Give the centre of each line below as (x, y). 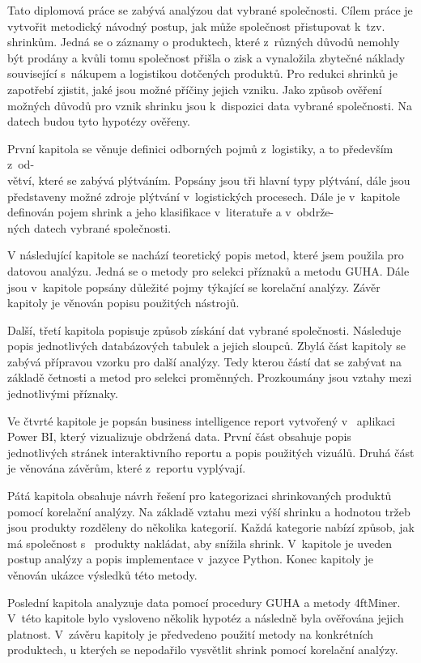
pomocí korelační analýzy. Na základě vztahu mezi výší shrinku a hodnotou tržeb (209, 511)
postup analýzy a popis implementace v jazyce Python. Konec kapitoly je (190, 559)
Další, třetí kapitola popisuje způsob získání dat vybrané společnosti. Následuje (204, 329)
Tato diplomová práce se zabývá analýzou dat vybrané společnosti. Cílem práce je (210, 10)
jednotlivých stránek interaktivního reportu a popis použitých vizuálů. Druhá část (211, 452)
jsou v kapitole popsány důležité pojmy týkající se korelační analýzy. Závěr (194, 287)
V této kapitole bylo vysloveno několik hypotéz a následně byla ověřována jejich (206, 618)
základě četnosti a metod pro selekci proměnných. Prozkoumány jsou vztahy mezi (210, 377)
